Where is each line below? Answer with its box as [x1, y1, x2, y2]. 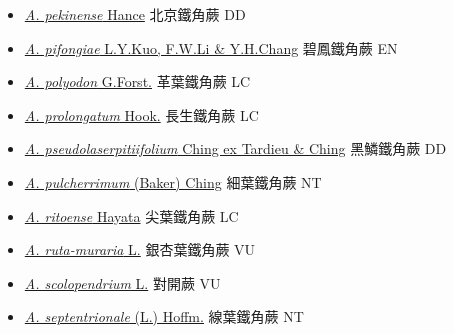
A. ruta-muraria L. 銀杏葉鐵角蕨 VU [24, 239, 256, 260]
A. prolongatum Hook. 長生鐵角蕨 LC [24, 104, 259, 125]
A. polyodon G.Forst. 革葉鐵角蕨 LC [24, 71, 251, 92]
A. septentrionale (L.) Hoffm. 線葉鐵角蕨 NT [24, 306, 304, 327]
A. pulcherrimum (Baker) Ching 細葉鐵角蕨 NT [24, 171, 322, 192]
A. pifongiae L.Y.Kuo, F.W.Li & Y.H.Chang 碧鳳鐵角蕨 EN [24, 37, 398, 58]
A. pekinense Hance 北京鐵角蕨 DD [24, 4, 246, 24]
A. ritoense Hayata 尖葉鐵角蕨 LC [24, 205, 239, 226]
